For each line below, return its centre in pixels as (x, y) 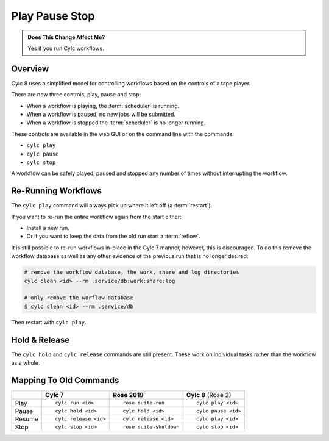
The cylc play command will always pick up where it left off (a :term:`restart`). (112, 206)
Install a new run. (48, 228)
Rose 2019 (128, 395)
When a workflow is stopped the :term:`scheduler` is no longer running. (116, 123)
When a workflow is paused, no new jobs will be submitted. (101, 114)
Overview (30, 69)
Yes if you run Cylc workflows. (66, 48)
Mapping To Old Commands (65, 380)
